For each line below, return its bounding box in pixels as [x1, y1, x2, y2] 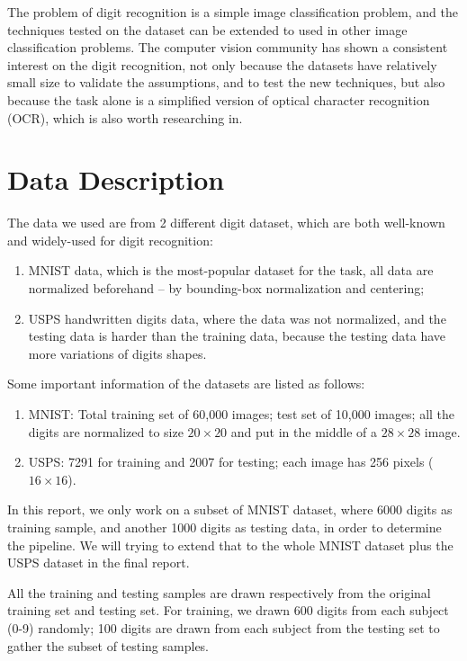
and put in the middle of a [230, 422, 377, 441]
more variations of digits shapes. [28, 344, 207, 362]
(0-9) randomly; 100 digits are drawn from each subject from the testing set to [7, 618, 440, 637]
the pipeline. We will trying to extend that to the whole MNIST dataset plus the [7, 535, 454, 554]
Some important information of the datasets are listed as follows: [7, 374, 365, 393]
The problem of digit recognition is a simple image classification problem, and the [7, 3, 458, 21]
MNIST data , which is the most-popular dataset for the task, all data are [28, 261, 434, 280]
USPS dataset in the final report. [7, 553, 190, 572]
